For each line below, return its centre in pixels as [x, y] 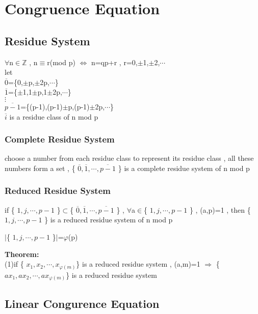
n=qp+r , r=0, [114, 62]
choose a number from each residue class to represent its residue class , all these [129, 158]
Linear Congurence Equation [82, 303]
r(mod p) [61, 62]
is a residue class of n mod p [54, 116]
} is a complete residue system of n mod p [184, 168]
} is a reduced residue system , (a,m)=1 [138, 264]
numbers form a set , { [40, 168]
